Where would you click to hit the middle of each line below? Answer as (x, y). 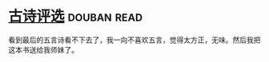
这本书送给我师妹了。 (43, 49)
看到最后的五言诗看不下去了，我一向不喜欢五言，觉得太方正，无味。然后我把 (134, 40)
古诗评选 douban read (75, 16)
